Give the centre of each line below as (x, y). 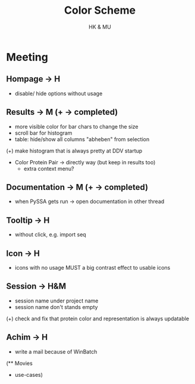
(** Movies (19, 363)
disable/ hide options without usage (59, 93)
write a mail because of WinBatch (56, 351)
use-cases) (29, 374)
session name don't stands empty (56, 307)
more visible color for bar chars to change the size (76, 126)
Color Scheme (100, 10)
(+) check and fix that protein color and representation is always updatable (97, 319)
